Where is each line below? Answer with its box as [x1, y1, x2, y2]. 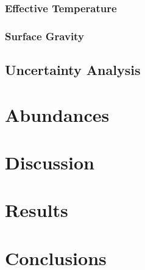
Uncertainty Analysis [5, 60, 141, 79]
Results [5, 197, 68, 222]
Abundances [5, 102, 110, 127]
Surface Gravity [5, 28, 84, 43]
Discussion [5, 150, 94, 175]
